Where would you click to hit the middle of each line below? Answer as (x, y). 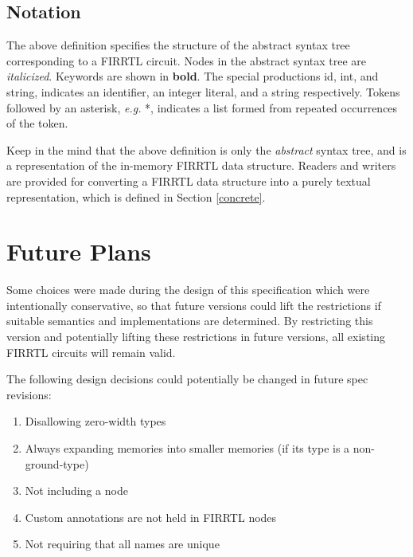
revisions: (29, 394)
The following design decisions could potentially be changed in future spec (187, 379)
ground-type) (57, 463)
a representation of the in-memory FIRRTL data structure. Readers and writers (201, 165)
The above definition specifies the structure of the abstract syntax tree (178, 45)
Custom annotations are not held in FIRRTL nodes (151, 517)
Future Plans (79, 251)
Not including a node (76, 490)
